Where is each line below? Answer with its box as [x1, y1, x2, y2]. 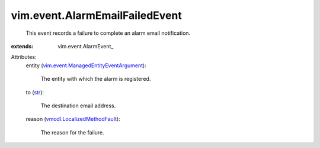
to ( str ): [25, 88, 44, 96]
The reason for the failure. [40, 129, 105, 136]
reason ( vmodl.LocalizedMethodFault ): [25, 116, 121, 123]
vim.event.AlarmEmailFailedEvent [11, 9, 182, 22]
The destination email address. [40, 102, 116, 109]
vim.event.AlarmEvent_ [57, 42, 114, 50]
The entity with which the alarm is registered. [40, 75, 151, 83]
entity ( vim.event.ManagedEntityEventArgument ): [25, 62, 146, 69]
